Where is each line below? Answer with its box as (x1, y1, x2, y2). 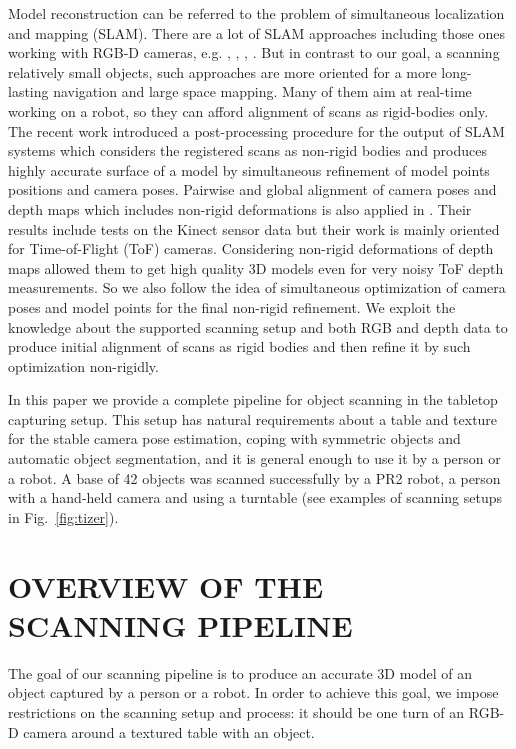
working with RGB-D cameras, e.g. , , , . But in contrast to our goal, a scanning (8, 42, 500, 63)
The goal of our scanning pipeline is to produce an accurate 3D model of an (8, 662, 473, 683)
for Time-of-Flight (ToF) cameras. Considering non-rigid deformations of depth (8, 238, 494, 259)
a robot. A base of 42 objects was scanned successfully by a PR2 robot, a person (8, 467, 501, 488)
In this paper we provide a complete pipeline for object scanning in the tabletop (8, 389, 498, 410)
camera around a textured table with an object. (23, 721, 315, 742)
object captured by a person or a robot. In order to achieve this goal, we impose (8, 682, 499, 703)
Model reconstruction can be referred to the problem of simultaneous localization (8, 3, 505, 23)
